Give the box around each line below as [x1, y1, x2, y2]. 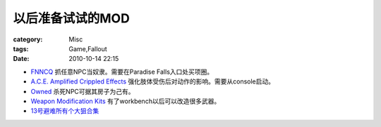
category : [13, 35, 43, 44]
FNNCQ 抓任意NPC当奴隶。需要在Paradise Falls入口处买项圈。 [30, 67, 214, 76]
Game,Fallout [68, 44, 107, 53]
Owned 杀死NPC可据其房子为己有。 [30, 87, 135, 95]
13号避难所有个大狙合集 [30, 107, 99, 115]
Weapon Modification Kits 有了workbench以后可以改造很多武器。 [30, 97, 221, 105]
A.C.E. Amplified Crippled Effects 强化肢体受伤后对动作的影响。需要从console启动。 [30, 77, 275, 86]
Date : [13, 55, 30, 63]
